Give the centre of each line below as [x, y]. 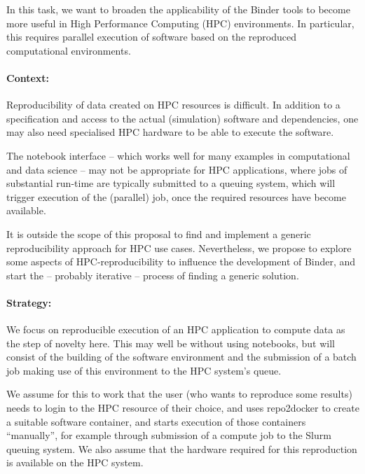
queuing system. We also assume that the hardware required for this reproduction [182, 448]
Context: [28, 77]
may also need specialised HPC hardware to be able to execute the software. [170, 132]
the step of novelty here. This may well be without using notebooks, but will [171, 343]
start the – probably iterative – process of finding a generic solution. [153, 275]
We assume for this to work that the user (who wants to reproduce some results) [179, 394]
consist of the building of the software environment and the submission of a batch [181, 357]
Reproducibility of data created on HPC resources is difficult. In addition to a [173, 105]
